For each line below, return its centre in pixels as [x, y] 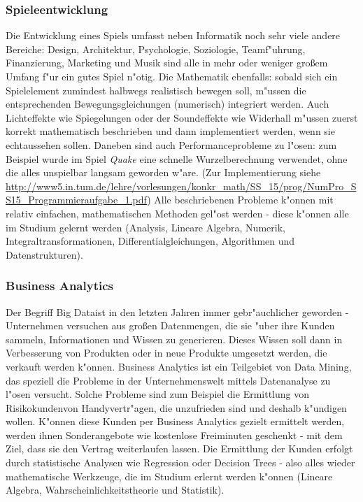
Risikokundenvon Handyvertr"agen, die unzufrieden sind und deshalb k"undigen [176, 407]
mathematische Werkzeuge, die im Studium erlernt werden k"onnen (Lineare [169, 476]
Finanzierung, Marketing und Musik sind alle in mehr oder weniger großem [167, 63]
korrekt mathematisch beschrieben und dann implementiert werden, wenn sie [170, 131]
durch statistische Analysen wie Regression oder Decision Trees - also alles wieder [180, 462]
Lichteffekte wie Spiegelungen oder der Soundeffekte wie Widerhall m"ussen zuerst [182, 117]
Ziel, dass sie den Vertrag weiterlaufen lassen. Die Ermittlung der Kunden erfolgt [179, 449]
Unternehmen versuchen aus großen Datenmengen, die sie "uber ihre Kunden [170, 325]
